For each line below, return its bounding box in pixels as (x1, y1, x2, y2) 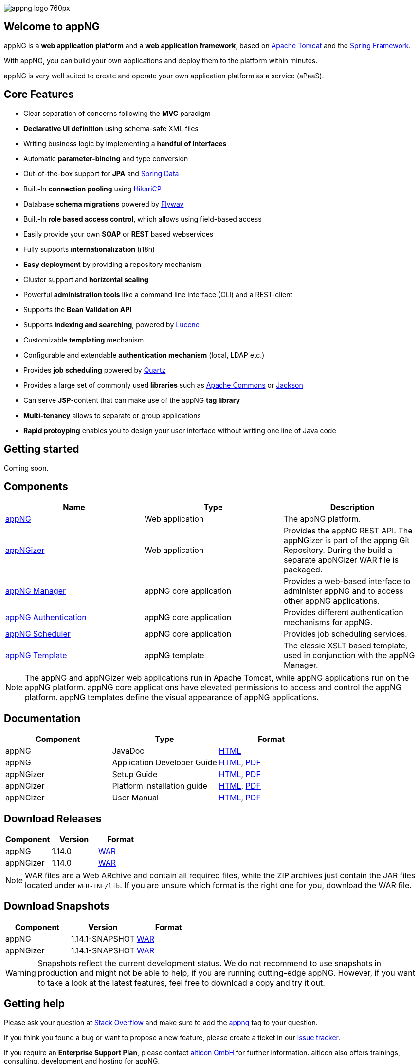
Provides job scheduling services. (283, 629, 407, 639)
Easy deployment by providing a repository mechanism (23, 260, 202, 268)
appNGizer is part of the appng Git (283, 535, 410, 546)
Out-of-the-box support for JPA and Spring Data (23, 169, 179, 178)
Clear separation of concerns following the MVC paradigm (23, 109, 211, 117)
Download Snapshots (4, 900, 110, 912)
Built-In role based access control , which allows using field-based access (23, 214, 262, 223)
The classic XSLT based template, (283, 641, 408, 651)
